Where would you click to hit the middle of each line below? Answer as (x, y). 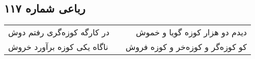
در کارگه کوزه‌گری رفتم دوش (59, 32)
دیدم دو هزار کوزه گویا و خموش (191, 32)
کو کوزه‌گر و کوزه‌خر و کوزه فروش (186, 47)
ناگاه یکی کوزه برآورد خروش (58, 47)
